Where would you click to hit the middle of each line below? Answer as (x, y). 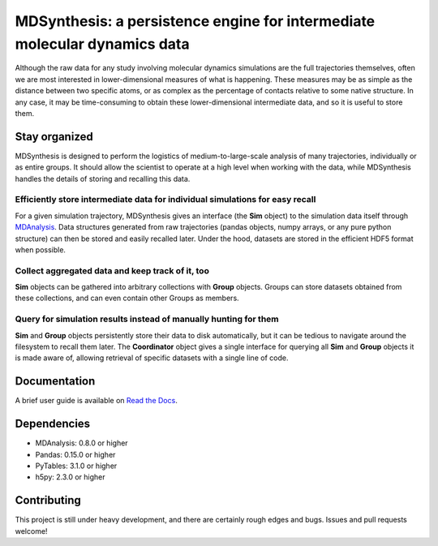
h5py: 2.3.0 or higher (70, 477)
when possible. (41, 249)
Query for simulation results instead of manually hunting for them (147, 319)
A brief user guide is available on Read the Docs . (96, 401)
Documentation (55, 381)
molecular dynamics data (102, 44)
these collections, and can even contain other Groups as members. (127, 298)
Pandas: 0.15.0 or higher (75, 454)
